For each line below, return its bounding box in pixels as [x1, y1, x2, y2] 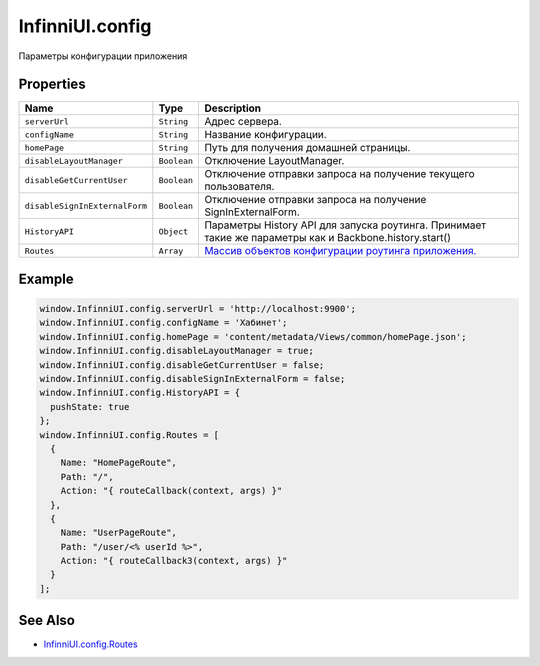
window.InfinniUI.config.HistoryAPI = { [39, 387, 240, 399]
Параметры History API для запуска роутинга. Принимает [204, 218, 487, 232]
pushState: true [50, 401, 130, 412]
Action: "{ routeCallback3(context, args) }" [60, 555, 288, 567]
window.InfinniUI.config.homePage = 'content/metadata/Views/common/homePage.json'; [39, 331, 467, 342]
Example [18, 270, 74, 287]
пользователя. [204, 180, 275, 194]
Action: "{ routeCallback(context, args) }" [60, 485, 283, 497]
